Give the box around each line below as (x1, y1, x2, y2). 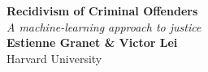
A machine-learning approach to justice (6, 18, 201, 35)
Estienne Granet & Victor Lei (6, 34, 178, 51)
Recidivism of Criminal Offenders (6, 2, 198, 19)
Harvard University (6, 49, 102, 66)
